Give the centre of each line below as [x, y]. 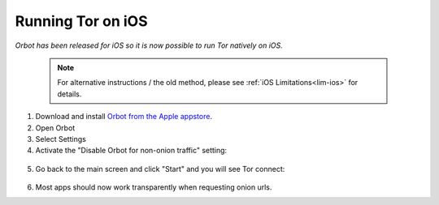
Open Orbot [55, 128]
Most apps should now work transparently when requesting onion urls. [154, 187]
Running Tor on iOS [81, 21]
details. [70, 94]
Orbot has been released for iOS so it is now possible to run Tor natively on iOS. [149, 45]
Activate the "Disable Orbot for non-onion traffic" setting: [131, 151]
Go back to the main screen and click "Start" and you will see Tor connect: [160, 169]
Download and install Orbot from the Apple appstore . [124, 117]
